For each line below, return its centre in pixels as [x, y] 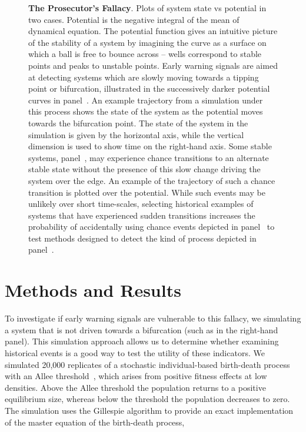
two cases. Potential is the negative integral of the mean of [134, 19]
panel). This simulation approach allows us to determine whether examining [142, 341]
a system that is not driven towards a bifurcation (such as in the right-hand [142, 329]
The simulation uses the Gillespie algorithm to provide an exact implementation [149, 410]
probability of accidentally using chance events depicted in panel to [152, 227]
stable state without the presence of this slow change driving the [144, 169]
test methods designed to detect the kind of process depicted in [142, 238]
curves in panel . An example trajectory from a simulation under [146, 100]
